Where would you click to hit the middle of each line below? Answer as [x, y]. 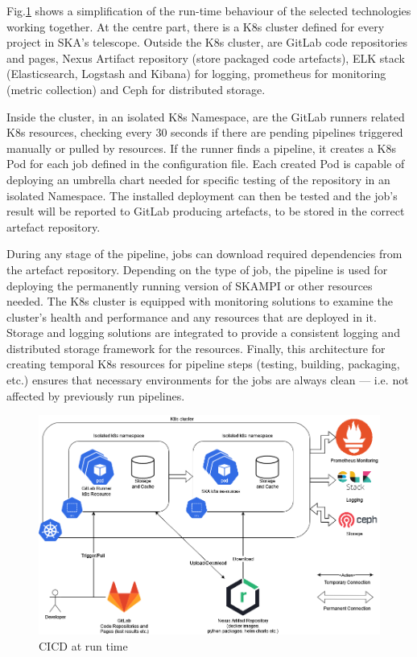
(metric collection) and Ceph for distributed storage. [136, 89]
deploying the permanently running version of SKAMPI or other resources [190, 285]
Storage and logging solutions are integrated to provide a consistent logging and [203, 333]
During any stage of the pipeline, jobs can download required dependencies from [204, 254]
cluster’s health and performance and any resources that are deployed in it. [192, 316]
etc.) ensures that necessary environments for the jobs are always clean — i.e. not [208, 380]
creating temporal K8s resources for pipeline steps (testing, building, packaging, [203, 364]
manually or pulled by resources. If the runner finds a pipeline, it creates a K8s [202, 148]
